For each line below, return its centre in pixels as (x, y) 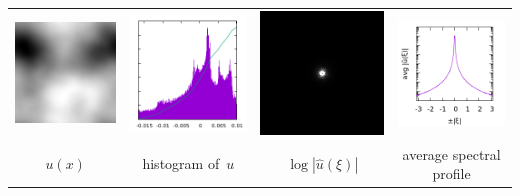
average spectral (451, 153)
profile (451, 173)
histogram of (181, 163)
